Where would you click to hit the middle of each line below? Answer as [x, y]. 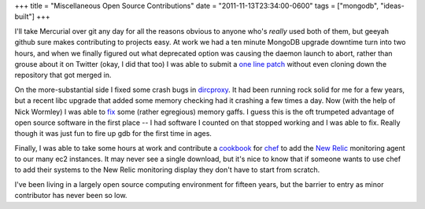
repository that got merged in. [63, 75]
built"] [25, 16]
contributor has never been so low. [71, 196]
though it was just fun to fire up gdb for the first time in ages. [113, 134]
